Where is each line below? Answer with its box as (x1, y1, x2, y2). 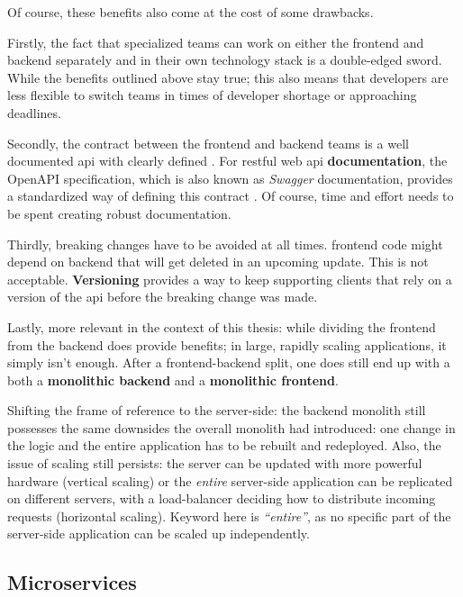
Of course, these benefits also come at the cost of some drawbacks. (7, 3, 374, 21)
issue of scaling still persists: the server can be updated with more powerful (7, 454, 422, 473)
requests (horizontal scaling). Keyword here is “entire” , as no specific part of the (7, 506, 451, 525)
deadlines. (7, 103, 61, 122)
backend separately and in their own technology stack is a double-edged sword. (7, 50, 442, 69)
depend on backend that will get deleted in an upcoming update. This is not (7, 252, 429, 271)
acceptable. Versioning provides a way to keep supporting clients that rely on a (7, 269, 452, 288)
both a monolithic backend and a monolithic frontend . (7, 370, 339, 389)
